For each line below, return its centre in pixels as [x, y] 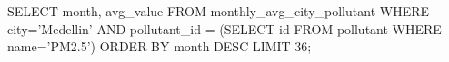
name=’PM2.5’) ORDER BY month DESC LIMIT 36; [160, 46]
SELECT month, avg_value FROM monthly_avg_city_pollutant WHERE [219, 11]
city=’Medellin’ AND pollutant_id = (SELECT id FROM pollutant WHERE [224, 28]
